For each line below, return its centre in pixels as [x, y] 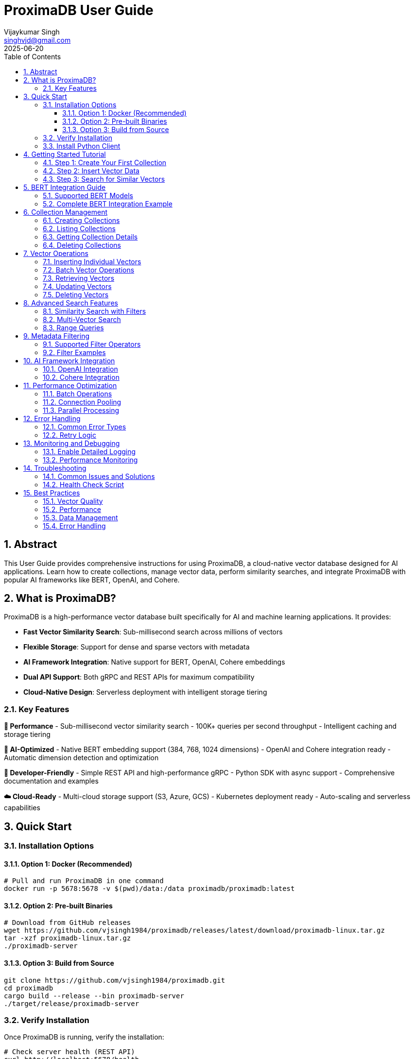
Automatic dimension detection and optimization [81, 758]
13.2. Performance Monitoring [90, 460]
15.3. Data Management [80, 517]
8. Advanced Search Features [71, 303]
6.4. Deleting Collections [82, 245]
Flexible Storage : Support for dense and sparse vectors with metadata [137, 647]
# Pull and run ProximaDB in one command [84, 881]
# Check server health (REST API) [69, 1052]
